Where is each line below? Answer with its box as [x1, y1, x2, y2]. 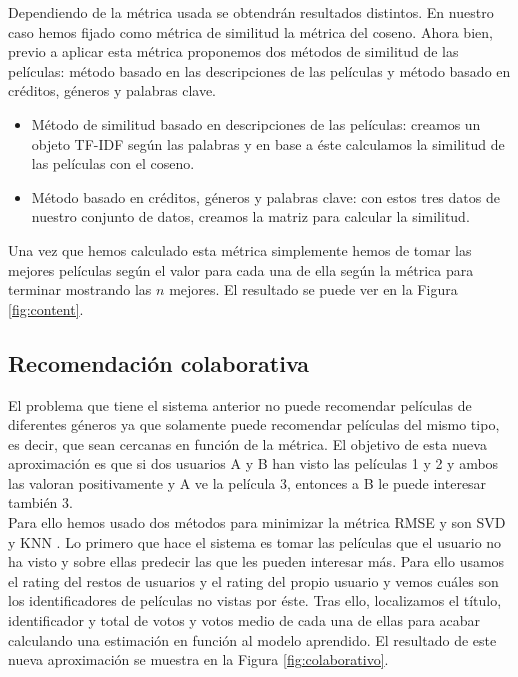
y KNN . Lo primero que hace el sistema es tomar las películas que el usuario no [8, 531, 502, 552]
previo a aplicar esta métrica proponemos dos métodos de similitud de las [8, 41, 459, 62]
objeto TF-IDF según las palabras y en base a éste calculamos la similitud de [31, 133, 505, 154]
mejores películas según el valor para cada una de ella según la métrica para [8, 259, 474, 280]
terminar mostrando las [8, 279, 152, 300]
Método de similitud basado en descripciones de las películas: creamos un [31, 113, 481, 134]
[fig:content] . [8, 298, 84, 319]
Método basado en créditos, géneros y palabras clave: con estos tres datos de [31, 186, 500, 207]
